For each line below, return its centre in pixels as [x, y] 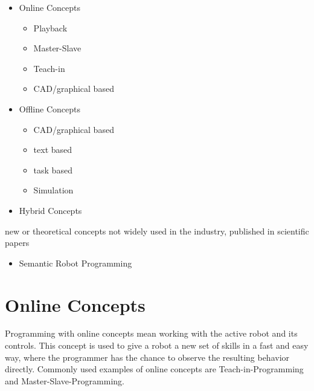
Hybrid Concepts [50, 210]
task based [53, 170]
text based [53, 150]
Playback [50, 27]
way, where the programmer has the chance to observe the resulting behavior [147, 357]
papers [17, 243]
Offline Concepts [50, 108]
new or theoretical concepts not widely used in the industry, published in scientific [157, 231]
